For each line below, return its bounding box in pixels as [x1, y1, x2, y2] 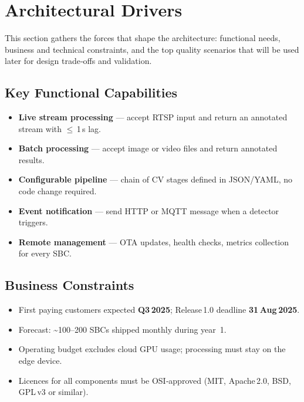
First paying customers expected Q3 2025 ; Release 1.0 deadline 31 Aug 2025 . [18, 303, 300, 316]
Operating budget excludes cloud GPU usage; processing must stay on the [18, 343, 286, 355]
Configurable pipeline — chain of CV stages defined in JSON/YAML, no [18, 173, 292, 185]
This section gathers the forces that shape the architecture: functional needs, [5, 32, 281, 44]
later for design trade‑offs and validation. [5, 55, 152, 67]
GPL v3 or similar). [18, 386, 89, 398]
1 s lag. [76, 122, 101, 134]
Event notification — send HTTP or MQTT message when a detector [18, 204, 279, 217]
